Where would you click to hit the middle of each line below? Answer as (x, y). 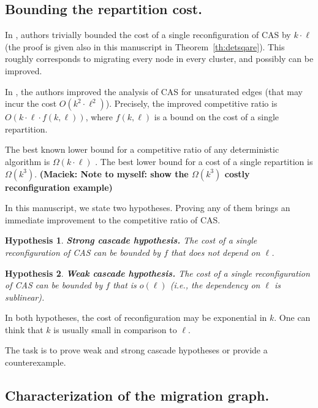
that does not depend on (216, 252)
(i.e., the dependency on (215, 285)
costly (237, 173)
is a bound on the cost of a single (217, 117)
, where (99, 117)
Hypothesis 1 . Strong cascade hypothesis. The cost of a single (131, 240)
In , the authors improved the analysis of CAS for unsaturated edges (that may (154, 91)
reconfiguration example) (59, 187)
